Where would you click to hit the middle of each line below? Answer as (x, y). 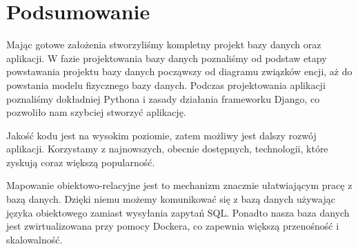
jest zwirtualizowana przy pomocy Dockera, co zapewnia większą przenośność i (173, 226)
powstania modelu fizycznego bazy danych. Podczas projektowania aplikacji (166, 84)
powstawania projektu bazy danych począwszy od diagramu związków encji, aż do (179, 71)
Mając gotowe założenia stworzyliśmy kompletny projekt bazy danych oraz (164, 44)
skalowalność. (34, 239)
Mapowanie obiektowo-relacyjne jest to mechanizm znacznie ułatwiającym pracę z (179, 185)
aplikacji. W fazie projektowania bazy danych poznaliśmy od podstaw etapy (167, 58)
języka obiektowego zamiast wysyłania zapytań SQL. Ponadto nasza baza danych (178, 212)
